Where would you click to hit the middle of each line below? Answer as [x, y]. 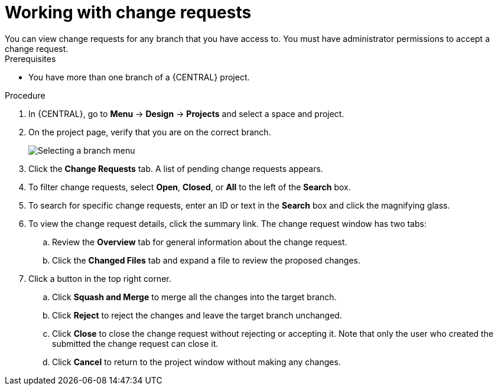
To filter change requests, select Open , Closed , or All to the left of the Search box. [190, 187]
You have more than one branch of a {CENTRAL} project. [139, 77]
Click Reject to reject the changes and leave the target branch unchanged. [197, 315]
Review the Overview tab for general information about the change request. [200, 242]
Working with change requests [128, 12]
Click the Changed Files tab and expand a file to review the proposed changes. [206, 260]
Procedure [25, 95]
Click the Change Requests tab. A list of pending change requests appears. [176, 168]
